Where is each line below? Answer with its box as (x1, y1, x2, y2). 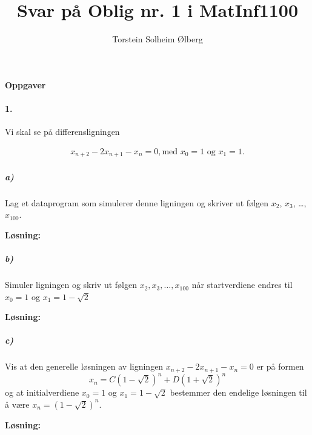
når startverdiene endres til (191, 278, 293, 291)
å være (5, 397, 30, 410)
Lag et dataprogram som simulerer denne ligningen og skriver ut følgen (5, 196, 269, 209)
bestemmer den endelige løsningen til (170, 386, 307, 399)
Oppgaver (5, 78, 46, 91)
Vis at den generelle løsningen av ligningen (5, 360, 164, 373)
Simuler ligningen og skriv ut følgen (5, 278, 137, 291)
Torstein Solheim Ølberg (112, 33, 203, 45)
